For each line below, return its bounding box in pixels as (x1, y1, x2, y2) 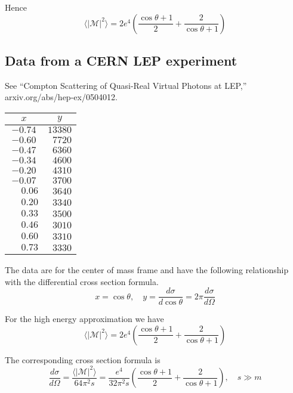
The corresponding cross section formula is (5, 353, 161, 366)
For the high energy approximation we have (5, 312, 164, 325)
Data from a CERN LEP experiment (5, 51, 238, 69)
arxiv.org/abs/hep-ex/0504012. (5, 91, 118, 103)
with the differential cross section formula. (5, 275, 159, 287)
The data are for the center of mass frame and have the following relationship (5, 263, 289, 276)
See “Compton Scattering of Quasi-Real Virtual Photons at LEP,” (5, 79, 247, 91)
